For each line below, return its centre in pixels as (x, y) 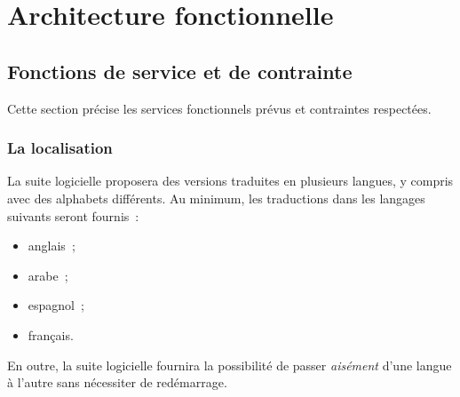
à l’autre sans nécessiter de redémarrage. (117, 382)
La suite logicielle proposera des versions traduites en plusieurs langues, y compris (230, 181)
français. (51, 334)
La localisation (60, 148)
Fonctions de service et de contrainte (180, 71)
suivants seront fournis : (73, 215)
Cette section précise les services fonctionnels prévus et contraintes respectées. (219, 108)
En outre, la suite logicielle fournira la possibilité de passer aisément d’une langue (230, 365)
